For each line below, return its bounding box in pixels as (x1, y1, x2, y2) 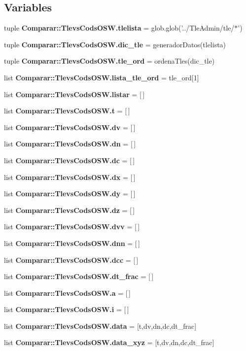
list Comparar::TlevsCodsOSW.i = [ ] (4, 304, 129, 315)
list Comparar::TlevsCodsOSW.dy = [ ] (4, 188, 136, 199)
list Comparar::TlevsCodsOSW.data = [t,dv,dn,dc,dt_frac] (4, 320, 197, 331)
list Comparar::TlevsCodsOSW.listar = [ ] (4, 89, 145, 99)
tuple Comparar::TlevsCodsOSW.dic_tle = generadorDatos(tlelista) (4, 39, 226, 49)
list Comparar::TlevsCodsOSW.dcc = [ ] (4, 254, 139, 265)
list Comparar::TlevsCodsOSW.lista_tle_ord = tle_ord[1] (4, 72, 199, 82)
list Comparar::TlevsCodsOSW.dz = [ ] (4, 205, 135, 215)
